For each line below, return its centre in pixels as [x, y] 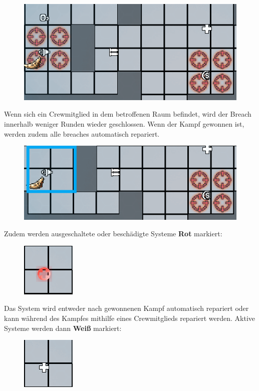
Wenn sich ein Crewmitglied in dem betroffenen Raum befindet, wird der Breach [128, 114]
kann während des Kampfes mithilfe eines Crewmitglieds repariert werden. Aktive [130, 318]
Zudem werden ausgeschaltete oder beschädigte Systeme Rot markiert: [113, 234]
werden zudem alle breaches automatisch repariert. [82, 133]
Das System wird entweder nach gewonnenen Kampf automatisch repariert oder [126, 308]
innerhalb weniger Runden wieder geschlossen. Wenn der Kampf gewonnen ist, [124, 124]
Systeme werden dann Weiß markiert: [63, 328]
